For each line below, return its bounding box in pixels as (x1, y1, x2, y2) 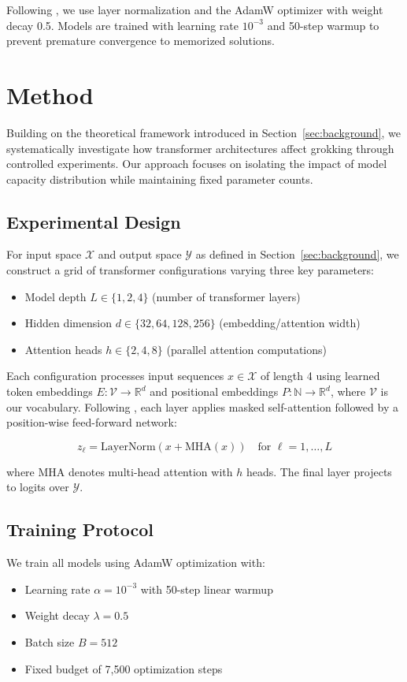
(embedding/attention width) (219, 315, 361, 331)
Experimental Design (6, 209, 181, 233)
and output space (98, 246, 182, 263)
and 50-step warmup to (267, 17, 379, 33)
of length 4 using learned (261, 367, 380, 384)
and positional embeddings (150, 383, 279, 400)
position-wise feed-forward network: (6, 414, 177, 430)
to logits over (6, 479, 69, 495)
